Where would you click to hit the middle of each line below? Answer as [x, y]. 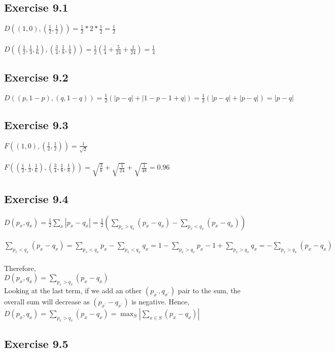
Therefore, [20, 268]
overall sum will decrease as [47, 301]
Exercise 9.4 [36, 198]
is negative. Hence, [161, 301]
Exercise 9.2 [36, 77]
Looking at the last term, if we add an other [73, 290]
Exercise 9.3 [36, 124]
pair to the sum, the [209, 290]
